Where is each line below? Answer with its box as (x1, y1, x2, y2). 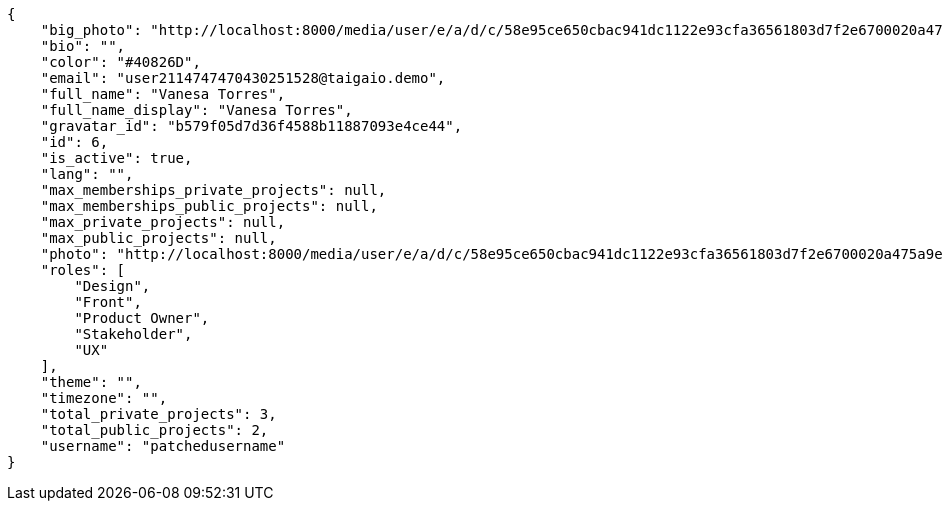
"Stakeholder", (74, 326, 193, 342)
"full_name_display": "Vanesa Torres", (40, 102, 353, 118)
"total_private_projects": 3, (40, 406, 277, 422)
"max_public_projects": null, (40, 230, 277, 246)
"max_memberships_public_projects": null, (40, 198, 378, 214)
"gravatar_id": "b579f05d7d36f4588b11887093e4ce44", (40, 118, 463, 134)
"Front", (74, 294, 142, 310)
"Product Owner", (74, 310, 210, 326)
